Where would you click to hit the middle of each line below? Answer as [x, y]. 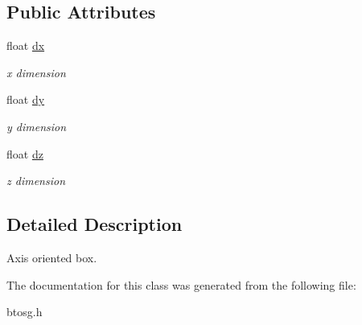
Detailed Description [95, 224]
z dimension [36, 181]
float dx [26, 45]
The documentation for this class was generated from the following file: [181, 284]
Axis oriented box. [52, 257]
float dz [25, 153]
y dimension [37, 126]
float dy [26, 99]
